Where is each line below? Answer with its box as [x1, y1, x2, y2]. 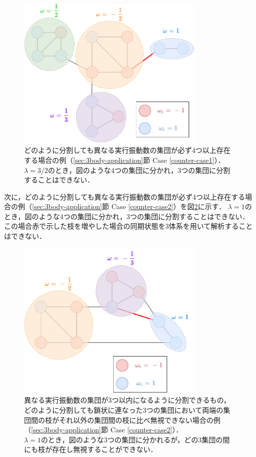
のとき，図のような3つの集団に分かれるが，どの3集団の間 [41, 434, 230, 444]
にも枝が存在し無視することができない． [24, 444, 157, 454]
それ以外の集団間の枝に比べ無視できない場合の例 [59, 414, 220, 425]
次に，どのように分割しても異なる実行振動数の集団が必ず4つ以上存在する [4, 191, 245, 202]
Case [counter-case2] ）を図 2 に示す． [111, 201, 226, 212]
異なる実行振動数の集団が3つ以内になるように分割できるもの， [24, 395, 230, 405]
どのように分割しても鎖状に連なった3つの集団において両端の [24, 404, 223, 415]
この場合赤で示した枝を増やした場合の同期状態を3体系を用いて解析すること [4, 221, 253, 231]
